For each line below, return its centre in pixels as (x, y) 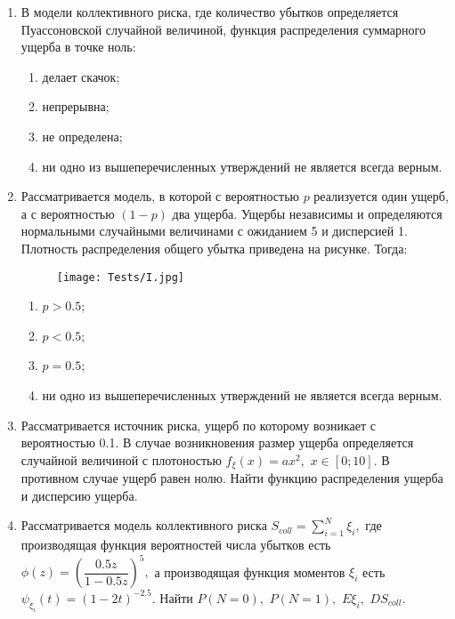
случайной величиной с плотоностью (121, 459)
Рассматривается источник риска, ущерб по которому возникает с (198, 425)
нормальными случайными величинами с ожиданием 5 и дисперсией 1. (214, 231)
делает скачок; (81, 76)
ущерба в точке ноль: (78, 47)
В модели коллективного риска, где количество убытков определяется (210, 12)
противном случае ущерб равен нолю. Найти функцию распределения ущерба (232, 478)
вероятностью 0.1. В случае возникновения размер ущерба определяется (217, 442)
